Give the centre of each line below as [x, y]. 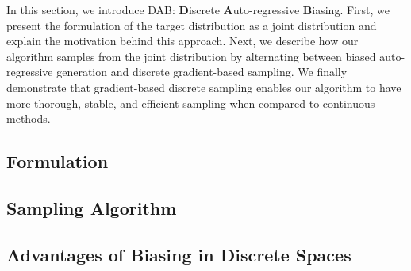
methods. [29, 118]
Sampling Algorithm [92, 207]
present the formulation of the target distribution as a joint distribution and [192, 25]
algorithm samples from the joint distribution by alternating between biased [191, 56]
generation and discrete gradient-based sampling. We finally [202, 72]
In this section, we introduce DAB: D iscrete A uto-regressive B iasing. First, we [198, 10]
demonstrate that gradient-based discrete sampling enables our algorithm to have [204, 87]
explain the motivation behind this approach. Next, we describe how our [182, 41]
